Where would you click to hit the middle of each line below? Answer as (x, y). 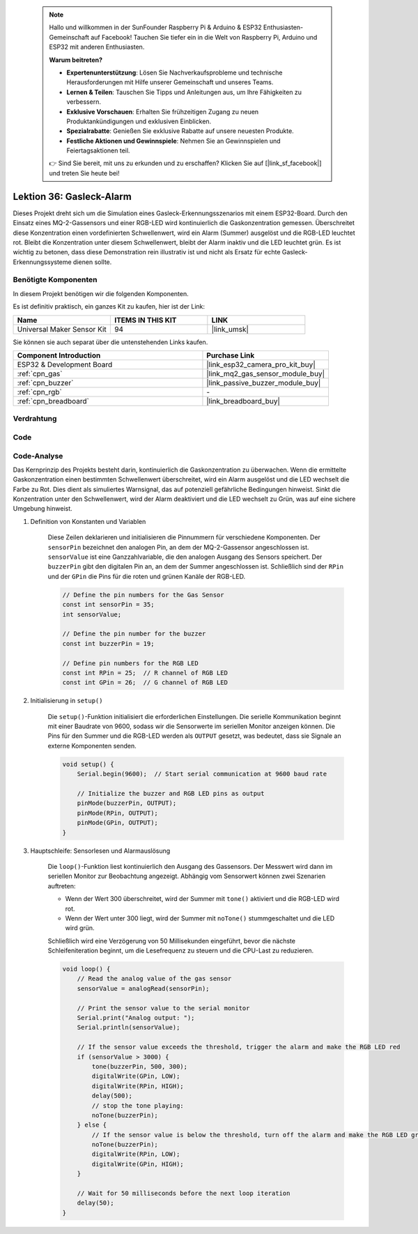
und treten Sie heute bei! (84, 173)
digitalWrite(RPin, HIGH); (138, 1086)
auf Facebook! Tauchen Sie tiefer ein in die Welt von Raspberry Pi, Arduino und (204, 37)
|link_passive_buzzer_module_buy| (264, 383)
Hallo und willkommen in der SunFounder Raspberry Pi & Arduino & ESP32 (155, 27)
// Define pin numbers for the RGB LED (130, 663)
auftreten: (62, 886)
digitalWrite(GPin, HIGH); (138, 1164)
